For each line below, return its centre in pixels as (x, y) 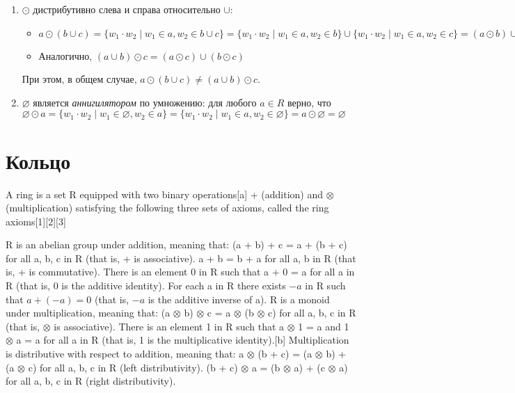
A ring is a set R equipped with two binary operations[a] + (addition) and (164, 194)
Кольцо (38, 160)
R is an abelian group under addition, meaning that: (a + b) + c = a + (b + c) (176, 244)
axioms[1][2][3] (36, 221)
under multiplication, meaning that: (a (88, 313)
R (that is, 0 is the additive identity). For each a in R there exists (146, 286)
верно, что (309, 102)
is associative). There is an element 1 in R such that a (169, 326)
